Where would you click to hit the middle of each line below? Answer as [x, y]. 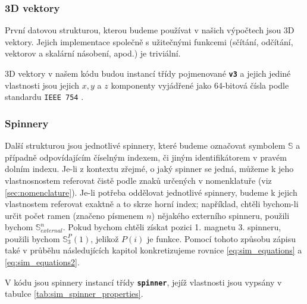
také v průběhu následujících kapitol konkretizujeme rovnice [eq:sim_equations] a [153, 250]
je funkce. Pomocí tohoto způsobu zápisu [222, 238]
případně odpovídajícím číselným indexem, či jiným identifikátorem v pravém [146, 157]
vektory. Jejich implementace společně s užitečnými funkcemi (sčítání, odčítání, [149, 41]
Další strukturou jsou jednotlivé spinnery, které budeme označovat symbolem [145, 145]
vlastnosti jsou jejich [42, 85]
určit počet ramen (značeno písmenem [74, 215]
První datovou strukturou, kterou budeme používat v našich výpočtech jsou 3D [150, 30]
